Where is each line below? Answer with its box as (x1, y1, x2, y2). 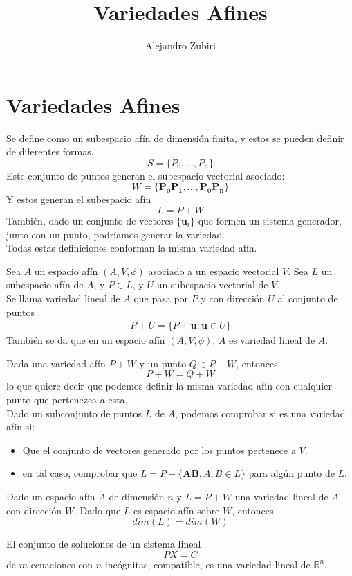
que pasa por (133, 291, 189, 305)
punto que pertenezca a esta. (6, 392, 128, 406)
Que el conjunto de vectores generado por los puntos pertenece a (22, 442, 296, 457)
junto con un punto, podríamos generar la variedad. (6, 227, 225, 241)
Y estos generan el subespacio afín (6, 192, 151, 207)
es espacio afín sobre (133, 503, 220, 517)
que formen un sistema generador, (198, 213, 342, 228)
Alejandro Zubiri (145, 38, 216, 53)
